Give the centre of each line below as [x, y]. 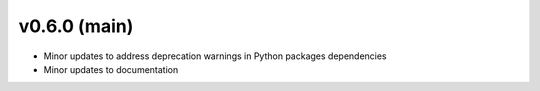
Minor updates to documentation [111, 69]
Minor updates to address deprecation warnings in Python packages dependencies [215, 56]
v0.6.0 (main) [76, 26]
